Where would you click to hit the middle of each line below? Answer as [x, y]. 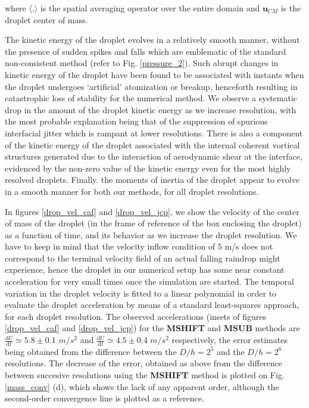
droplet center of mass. [46, 19]
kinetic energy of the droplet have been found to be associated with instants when [154, 74]
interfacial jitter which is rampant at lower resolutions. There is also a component [154, 133]
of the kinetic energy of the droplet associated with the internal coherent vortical [152, 144]
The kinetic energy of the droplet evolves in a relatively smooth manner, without [152, 40]
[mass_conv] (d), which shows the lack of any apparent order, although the [142, 386]
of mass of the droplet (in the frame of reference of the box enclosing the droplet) [153, 223]
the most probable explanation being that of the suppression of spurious [136, 121]
